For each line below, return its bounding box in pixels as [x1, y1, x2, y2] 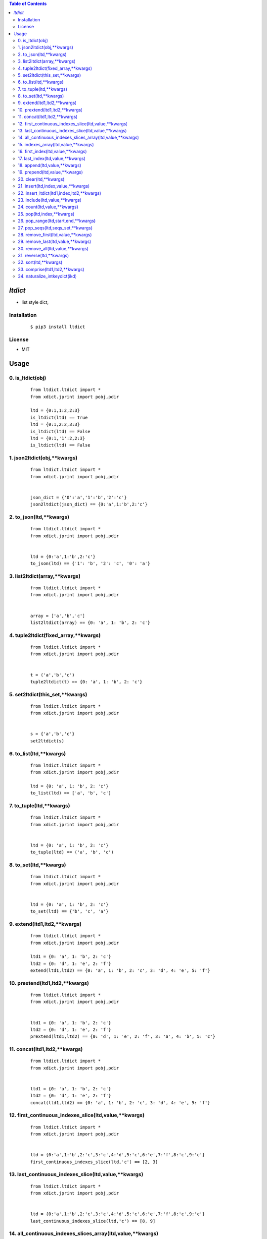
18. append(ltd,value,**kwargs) [18, 162, 82, 168]
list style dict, [21, 299, 49, 305]
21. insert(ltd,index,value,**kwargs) [18, 183, 90, 189]
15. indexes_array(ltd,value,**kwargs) [18, 141, 94, 147]
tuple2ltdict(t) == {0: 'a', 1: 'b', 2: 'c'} [30, 679, 143, 684]
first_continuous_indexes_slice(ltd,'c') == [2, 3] [30, 1159, 158, 1165]
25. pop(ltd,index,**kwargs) [18, 211, 75, 217]
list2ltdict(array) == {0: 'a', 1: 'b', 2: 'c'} [30, 620, 150, 625]
